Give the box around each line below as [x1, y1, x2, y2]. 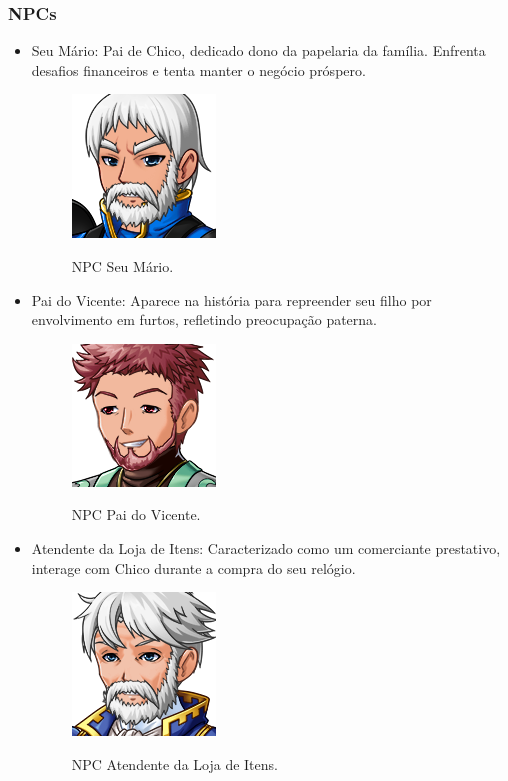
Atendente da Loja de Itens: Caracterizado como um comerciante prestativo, [31, 537, 501, 558]
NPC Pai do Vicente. [71, 504, 201, 525]
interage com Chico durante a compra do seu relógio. [31, 557, 356, 578]
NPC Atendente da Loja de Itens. [71, 753, 278, 774]
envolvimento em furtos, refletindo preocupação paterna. [31, 309, 377, 330]
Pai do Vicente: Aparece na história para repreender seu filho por [31, 289, 432, 310]
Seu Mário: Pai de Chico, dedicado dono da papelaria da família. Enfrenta [31, 40, 486, 61]
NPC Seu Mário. [71, 256, 174, 276]
